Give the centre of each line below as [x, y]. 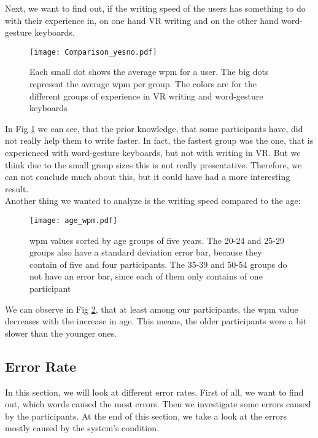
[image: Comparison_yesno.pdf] [93, 52]
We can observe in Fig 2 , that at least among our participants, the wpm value [152, 309]
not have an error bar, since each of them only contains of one [146, 276]
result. [17, 188]
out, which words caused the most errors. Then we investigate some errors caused [158, 404]
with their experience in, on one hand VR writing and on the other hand [142, 20]
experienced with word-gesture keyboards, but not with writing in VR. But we [153, 152]
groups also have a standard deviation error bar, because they [146, 252]
